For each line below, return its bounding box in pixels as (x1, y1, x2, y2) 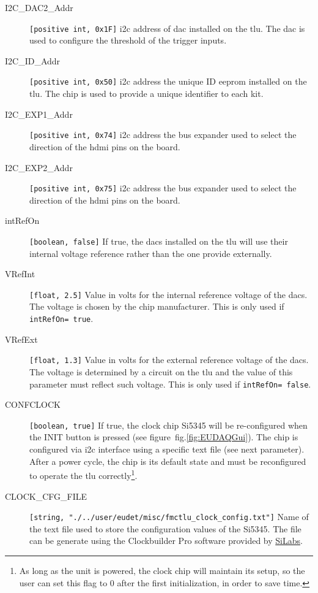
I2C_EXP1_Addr (5, 107, 73, 120)
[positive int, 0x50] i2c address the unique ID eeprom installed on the (29, 75, 307, 88)
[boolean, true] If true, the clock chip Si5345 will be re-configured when (29, 418, 308, 431)
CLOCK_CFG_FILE (5, 489, 87, 502)
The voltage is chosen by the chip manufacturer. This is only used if (29, 300, 284, 313)
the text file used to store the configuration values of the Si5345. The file (29, 522, 301, 535)
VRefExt (5, 332, 38, 345)
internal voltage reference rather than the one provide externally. (29, 247, 272, 259)
